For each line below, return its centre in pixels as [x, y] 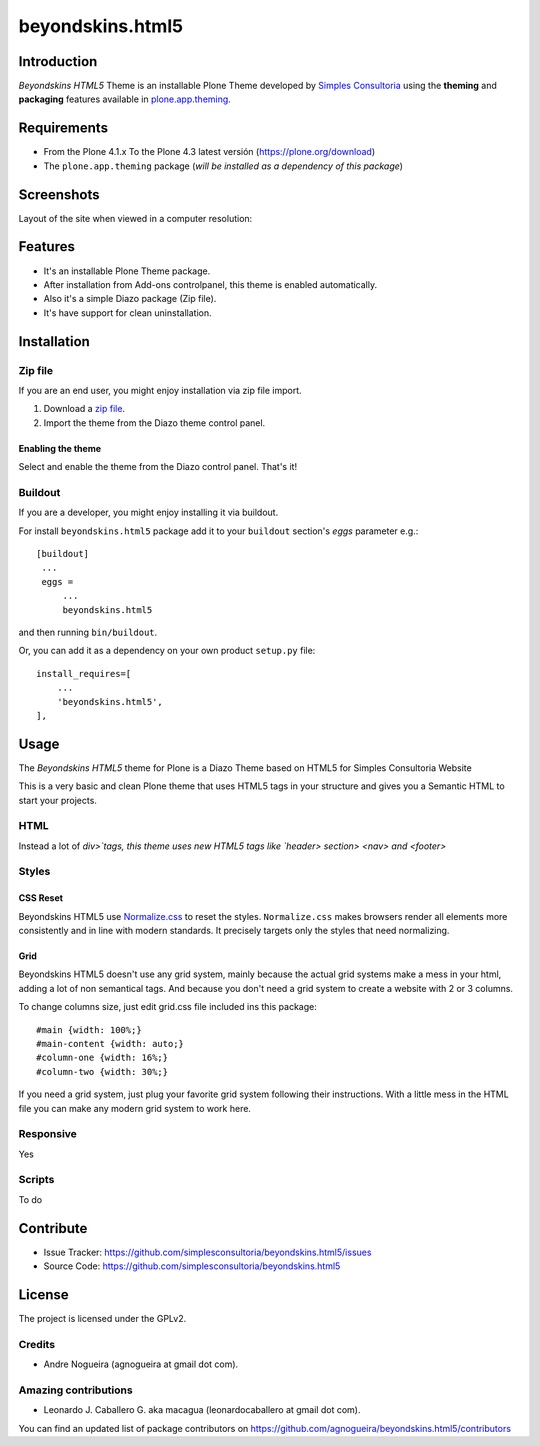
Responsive [47, 1134]
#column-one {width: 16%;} [102, 1058]
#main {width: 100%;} [89, 1029]
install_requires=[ [84, 673]
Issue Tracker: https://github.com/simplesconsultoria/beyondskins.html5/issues [207, 1252]
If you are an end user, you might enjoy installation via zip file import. [160, 390]
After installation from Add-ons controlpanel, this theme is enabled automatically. [210, 284]
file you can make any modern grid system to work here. [135, 1108]
